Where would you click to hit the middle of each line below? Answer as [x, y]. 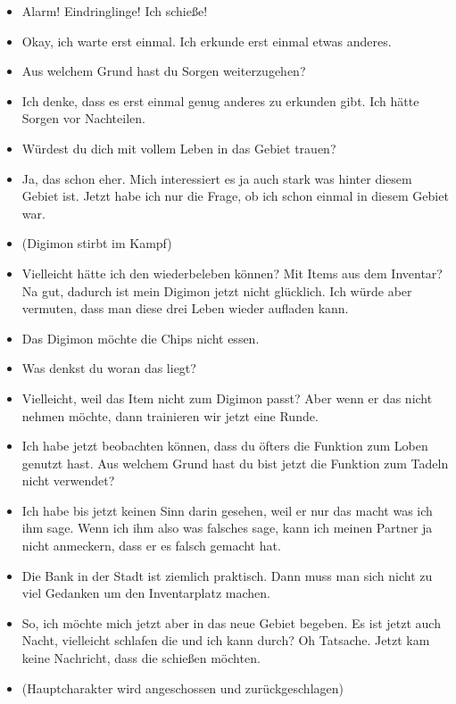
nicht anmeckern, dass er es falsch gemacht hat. [151, 546]
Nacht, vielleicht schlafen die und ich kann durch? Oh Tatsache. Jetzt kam [226, 640]
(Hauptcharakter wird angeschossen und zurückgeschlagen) [182, 687]
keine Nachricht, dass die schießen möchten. [141, 658]
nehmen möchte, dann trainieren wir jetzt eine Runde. [170, 415]
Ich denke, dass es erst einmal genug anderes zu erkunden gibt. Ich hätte [220, 100]
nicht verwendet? [68, 480]
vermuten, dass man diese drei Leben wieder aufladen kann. [185, 308]
